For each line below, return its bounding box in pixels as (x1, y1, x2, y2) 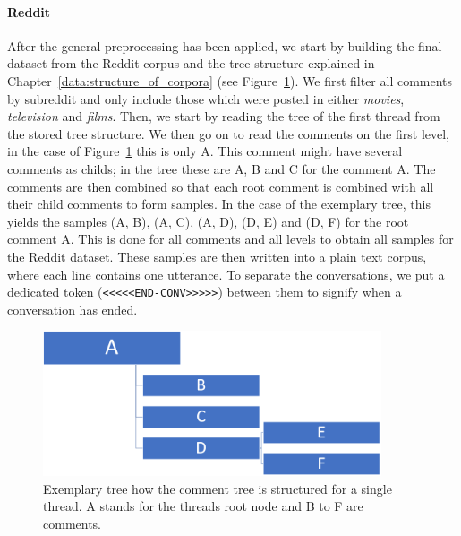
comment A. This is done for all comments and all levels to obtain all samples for (7, 229, 454, 248)
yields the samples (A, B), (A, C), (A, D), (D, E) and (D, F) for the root (7, 212, 409, 230)
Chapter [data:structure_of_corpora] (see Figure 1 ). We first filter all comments (7, 71, 453, 90)
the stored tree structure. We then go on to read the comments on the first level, (7, 124, 449, 143)
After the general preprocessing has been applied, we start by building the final (7, 36, 442, 55)
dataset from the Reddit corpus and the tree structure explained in (7, 54, 375, 73)
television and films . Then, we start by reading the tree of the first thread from (7, 107, 440, 125)
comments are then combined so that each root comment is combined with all (7, 177, 434, 195)
